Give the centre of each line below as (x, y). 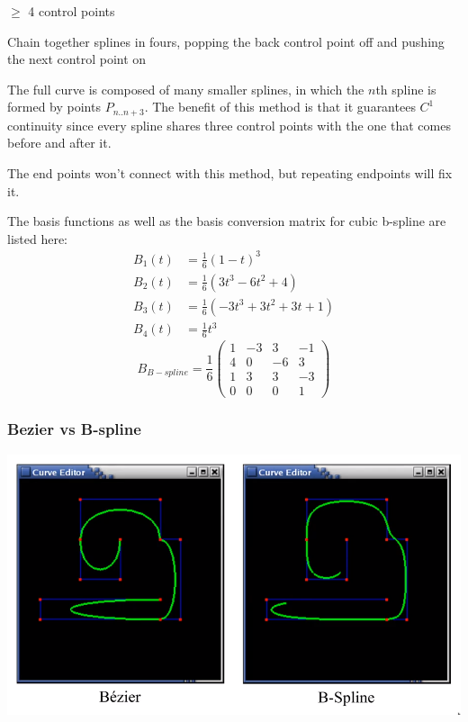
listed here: (38, 238)
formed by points (54, 107)
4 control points (72, 11)
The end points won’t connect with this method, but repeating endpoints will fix (230, 173)
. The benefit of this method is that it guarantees (280, 107)
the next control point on (77, 59)
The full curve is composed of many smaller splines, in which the (186, 89)
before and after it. (59, 143)
